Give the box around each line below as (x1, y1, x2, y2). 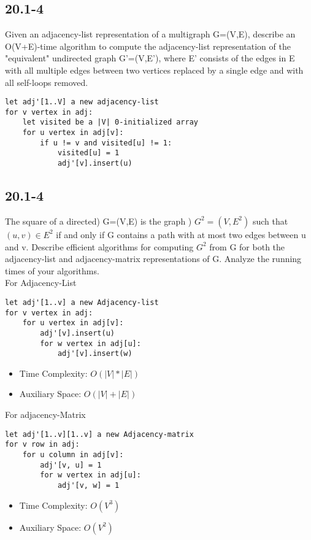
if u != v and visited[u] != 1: (40, 138, 172, 147)
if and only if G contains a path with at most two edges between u (56, 228, 306, 241)
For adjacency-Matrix (5, 408, 86, 421)
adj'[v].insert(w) (57, 349, 132, 358)
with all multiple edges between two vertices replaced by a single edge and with (5, 63, 304, 76)
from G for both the (209, 240, 285, 253)
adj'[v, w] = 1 (57, 480, 120, 490)
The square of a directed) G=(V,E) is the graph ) (5, 214, 192, 227)
